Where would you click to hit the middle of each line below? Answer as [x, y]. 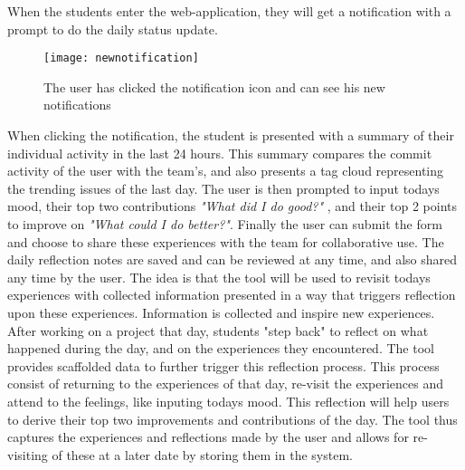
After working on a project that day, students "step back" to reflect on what [218, 330]
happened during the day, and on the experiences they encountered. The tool [221, 348]
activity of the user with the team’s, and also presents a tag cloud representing [226, 171]
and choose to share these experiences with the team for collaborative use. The [226, 241]
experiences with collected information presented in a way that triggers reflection [232, 295]
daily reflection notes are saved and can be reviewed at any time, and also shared [232, 259]
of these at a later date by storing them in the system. [202, 454]
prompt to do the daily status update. [113, 29]
